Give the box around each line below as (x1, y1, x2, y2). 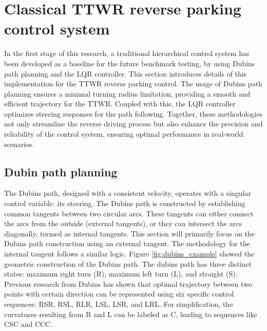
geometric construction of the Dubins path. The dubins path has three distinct (4, 258, 252, 269)
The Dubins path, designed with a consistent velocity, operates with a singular (4, 188, 252, 198)
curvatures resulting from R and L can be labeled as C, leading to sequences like (4, 308, 257, 319)
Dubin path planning (4, 163, 118, 179)
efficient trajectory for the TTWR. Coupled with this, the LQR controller (4, 98, 236, 109)
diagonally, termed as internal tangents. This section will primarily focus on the (4, 228, 255, 238)
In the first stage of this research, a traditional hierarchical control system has (4, 48, 250, 59)
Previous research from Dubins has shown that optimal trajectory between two (4, 278, 252, 289)
